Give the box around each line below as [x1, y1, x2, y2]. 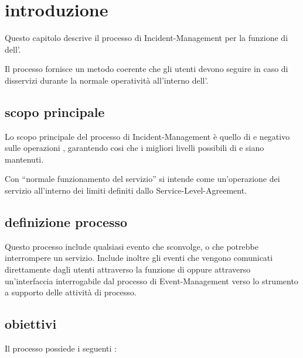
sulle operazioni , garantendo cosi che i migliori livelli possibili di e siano [5, 142, 264, 154]
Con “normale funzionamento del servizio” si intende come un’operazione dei [5, 173, 280, 185]
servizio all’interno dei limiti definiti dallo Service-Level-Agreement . [5, 184, 247, 197]
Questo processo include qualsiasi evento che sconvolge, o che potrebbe [5, 240, 258, 252]
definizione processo [5, 213, 128, 231]
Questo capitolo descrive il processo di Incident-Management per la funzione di [5, 32, 288, 44]
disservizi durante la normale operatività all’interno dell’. [5, 74, 209, 86]
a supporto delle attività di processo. [5, 286, 137, 298]
